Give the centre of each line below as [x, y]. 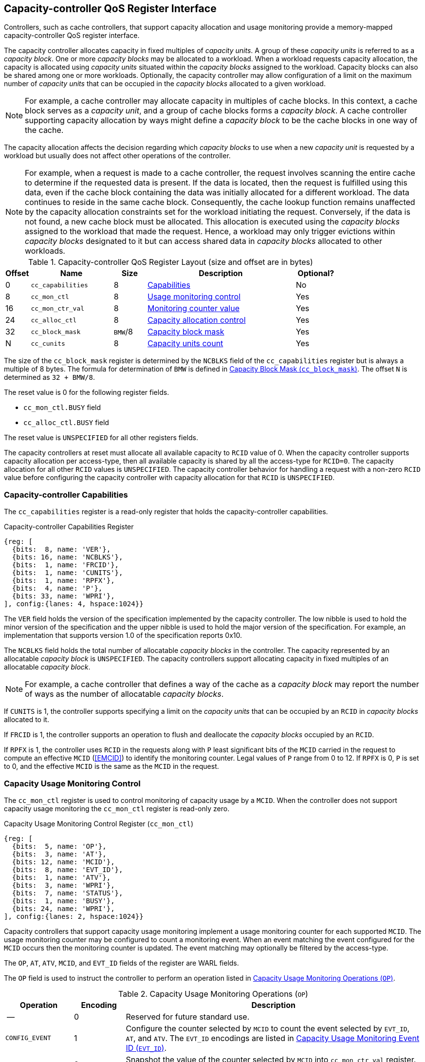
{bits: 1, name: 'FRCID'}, [65, 565]
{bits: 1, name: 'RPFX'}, [63, 581]
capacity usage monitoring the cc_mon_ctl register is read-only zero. [117, 808]
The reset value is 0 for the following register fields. [87, 392]
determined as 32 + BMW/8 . [49, 377]
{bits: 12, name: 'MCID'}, [63, 862]
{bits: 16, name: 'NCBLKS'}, [67, 557]
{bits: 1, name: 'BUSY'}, [63, 901]
